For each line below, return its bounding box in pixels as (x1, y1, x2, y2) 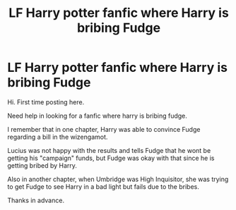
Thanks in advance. (7, 196, 65, 204)
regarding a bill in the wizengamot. (7, 132, 108, 141)
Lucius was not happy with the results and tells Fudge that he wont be (7, 146, 211, 154)
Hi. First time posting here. (7, 97, 85, 106)
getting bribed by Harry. (7, 161, 78, 170)
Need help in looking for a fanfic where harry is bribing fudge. (7, 111, 187, 120)
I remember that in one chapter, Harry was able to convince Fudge (7, 125, 201, 133)
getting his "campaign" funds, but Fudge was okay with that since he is (7, 154, 215, 162)
